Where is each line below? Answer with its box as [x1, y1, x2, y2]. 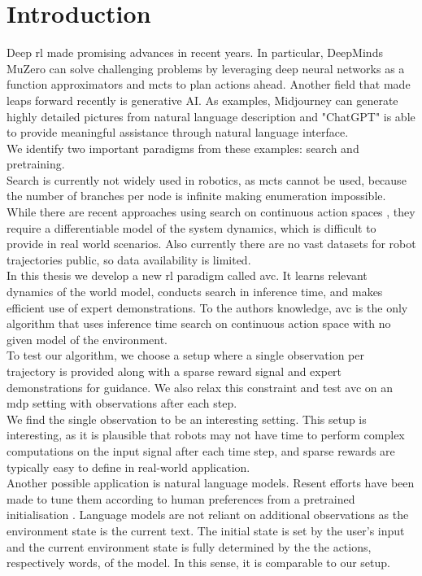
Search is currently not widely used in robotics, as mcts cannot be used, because [7, 171, 407, 188]
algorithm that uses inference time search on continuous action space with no [7, 315, 391, 332]
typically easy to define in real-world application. [7, 458, 250, 475]
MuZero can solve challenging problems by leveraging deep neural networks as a [7, 59, 405, 76]
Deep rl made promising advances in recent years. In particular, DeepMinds [7, 44, 383, 61]
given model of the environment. [7, 330, 167, 347]
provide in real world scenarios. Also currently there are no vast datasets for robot [7, 235, 416, 252]
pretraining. [7, 155, 65, 172]
